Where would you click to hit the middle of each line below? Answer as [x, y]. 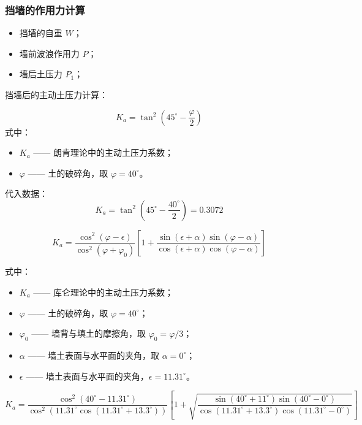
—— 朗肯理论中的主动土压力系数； [103, 152]
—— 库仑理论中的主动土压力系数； [103, 292]
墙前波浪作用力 [49, 53]
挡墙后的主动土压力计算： [56, 94]
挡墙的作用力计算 [45, 10]
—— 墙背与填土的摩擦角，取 [89, 333]
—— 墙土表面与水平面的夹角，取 [94, 355]
